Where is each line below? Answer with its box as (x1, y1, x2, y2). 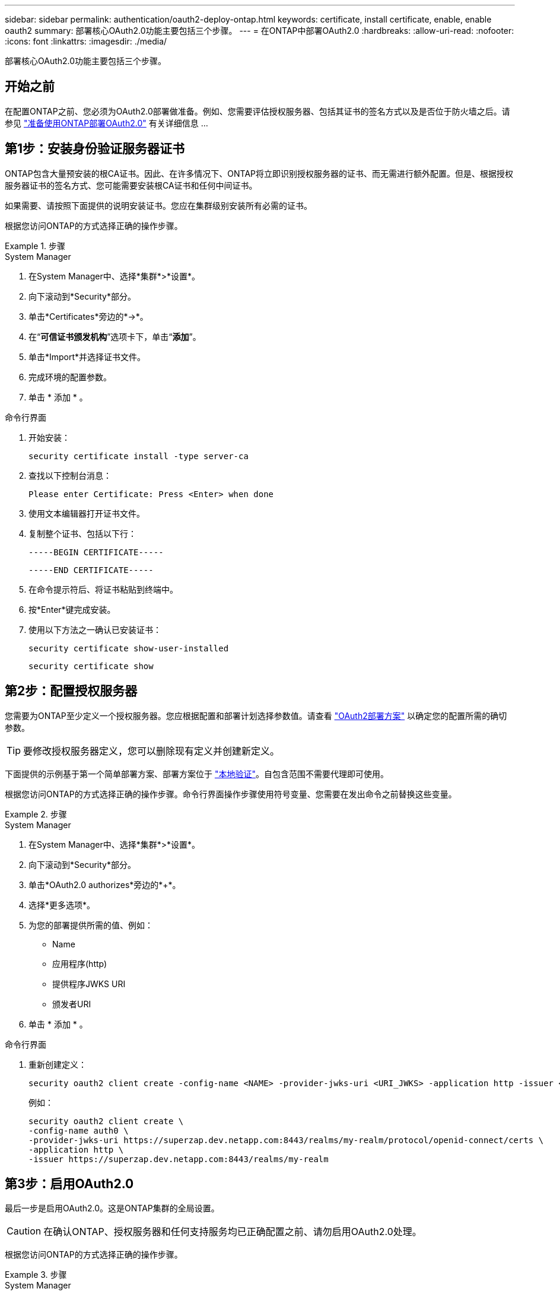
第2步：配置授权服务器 (5, 683, 138, 699)
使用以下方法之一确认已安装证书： (28, 624, 161, 635)
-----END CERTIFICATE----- (28, 565, 154, 575)
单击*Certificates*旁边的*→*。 (28, 311, 148, 322)
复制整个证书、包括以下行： (28, 528, 136, 539)
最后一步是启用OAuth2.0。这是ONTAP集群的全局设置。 (5, 1203, 219, 1214)
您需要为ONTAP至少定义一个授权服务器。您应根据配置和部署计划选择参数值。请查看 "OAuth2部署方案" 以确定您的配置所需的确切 (5, 710, 507, 721)
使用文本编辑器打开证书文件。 (28, 508, 145, 518)
